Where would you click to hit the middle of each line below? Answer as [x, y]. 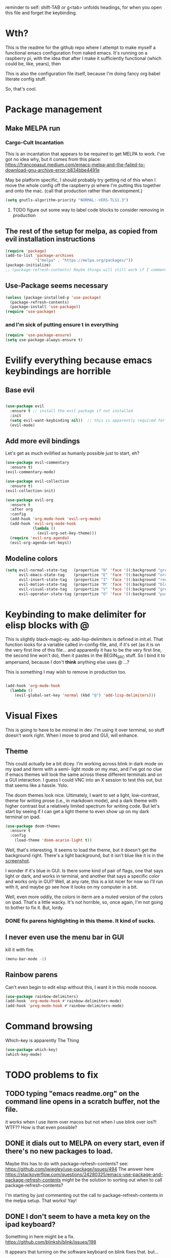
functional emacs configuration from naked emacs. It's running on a [76, 52]
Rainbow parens [32, 975]
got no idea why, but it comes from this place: [53, 159]
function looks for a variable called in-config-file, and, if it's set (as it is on [83, 645]
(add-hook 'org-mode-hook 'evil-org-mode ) [55, 519]
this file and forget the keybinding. [41, 13]
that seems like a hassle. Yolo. [37, 785]
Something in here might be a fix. [40, 1237]
